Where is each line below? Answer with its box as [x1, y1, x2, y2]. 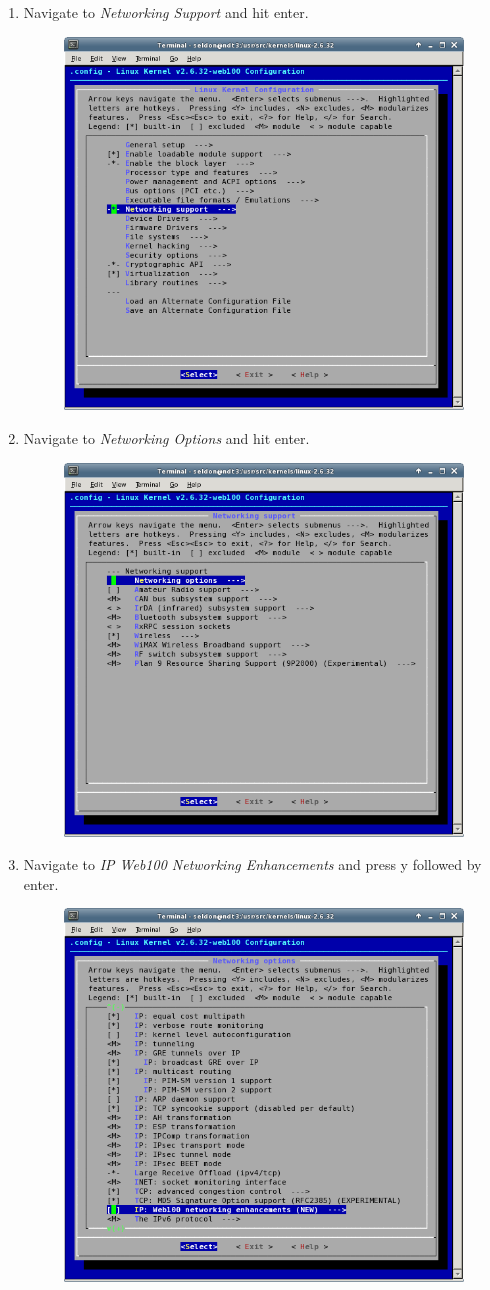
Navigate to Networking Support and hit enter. [23, 2, 309, 22]
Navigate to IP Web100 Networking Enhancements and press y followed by [23, 854, 482, 875]
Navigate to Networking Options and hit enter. [23, 428, 310, 449]
